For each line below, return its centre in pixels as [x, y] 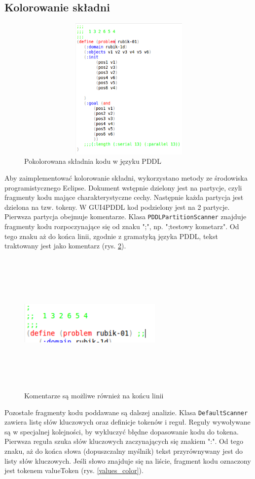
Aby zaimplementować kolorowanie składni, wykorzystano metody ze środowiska [126, 177]
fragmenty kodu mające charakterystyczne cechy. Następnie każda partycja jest [124, 197]
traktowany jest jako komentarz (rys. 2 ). [65, 246]
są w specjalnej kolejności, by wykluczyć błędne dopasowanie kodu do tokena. [122, 431]
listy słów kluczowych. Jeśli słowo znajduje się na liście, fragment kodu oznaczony [128, 460]
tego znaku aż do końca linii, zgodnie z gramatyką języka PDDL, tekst [111, 236]
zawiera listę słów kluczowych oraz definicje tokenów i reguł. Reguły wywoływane [127, 422]
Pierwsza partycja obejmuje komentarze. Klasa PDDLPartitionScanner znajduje [126, 216]
